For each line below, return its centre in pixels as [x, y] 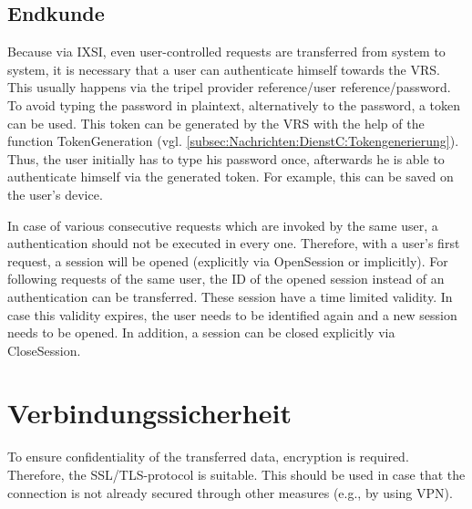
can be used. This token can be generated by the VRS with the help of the [216, 123]
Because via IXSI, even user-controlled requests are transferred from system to [226, 52]
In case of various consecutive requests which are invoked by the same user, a [223, 225]
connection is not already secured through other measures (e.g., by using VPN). [230, 492]
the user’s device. [55, 194]
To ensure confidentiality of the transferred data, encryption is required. [208, 457]
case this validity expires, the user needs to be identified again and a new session [232, 314]
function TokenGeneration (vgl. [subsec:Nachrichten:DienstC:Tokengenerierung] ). [233, 141]
